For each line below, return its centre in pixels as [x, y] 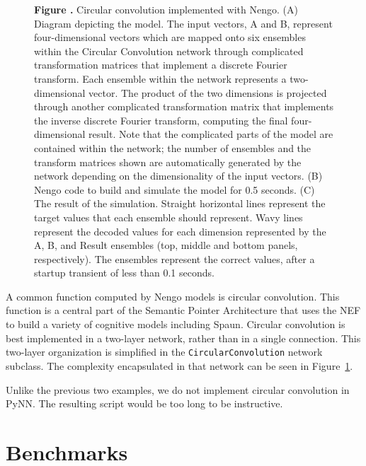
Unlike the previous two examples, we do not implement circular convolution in [178, 389]
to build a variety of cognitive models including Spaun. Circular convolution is [176, 324]
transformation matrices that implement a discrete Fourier [161, 65]
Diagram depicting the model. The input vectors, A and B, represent [183, 23]
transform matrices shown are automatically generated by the [168, 162]
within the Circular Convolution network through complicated [169, 51]
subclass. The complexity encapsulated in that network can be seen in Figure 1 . [179, 365]
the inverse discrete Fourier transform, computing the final [161, 120]
